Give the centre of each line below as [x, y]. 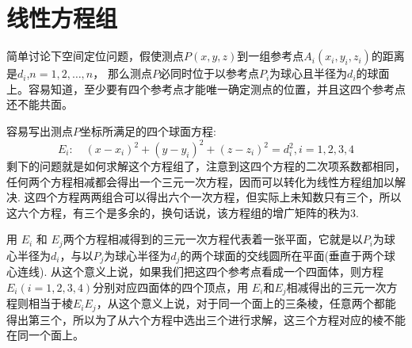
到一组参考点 [271, 56]
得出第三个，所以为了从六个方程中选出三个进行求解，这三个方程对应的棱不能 [206, 319]
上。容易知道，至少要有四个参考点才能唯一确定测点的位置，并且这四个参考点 [206, 88]
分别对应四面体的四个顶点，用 [171, 287]
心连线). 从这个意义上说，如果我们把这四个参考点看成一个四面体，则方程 [195, 272]
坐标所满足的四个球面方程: [148, 130]
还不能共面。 [40, 104]
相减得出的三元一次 [336, 287]
